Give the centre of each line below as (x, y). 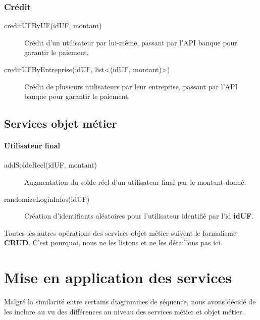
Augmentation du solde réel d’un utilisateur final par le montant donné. (135, 181)
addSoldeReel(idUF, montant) (50, 165)
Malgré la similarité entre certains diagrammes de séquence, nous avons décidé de (130, 302)
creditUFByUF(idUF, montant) (53, 25)
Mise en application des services (118, 277)
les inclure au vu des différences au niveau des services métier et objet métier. (124, 311)
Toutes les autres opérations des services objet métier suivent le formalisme (120, 232)
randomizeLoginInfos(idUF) (47, 199)
